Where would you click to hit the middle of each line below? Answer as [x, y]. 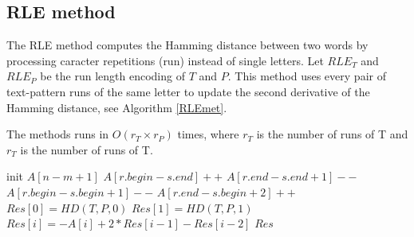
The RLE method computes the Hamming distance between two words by [187, 45]
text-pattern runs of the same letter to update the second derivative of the [188, 91]
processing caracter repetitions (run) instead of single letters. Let [165, 60]
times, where [208, 134]
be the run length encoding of [112, 76]
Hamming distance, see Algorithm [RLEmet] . [117, 107]
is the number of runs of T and [332, 134]
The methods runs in [58, 134]
